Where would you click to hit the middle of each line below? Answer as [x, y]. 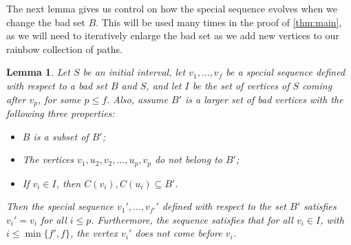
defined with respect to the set [224, 206]
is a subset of [61, 136]
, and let [164, 85]
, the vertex [94, 233]
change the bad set [46, 22]
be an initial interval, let [134, 72]
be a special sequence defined [286, 72]
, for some [59, 99]
